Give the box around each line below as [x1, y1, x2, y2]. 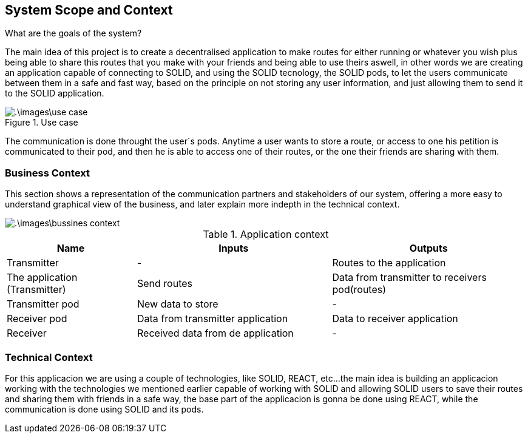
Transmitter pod [7, 298, 80, 311]
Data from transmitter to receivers [332, 271, 487, 284]
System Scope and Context [5, 2, 173, 18]
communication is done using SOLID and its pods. [5, 403, 204, 414]
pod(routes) [332, 283, 387, 296]
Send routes [137, 277, 193, 290]
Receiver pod [7, 312, 67, 325]
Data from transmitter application [137, 312, 288, 325]
